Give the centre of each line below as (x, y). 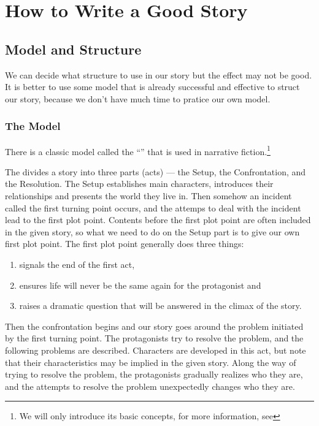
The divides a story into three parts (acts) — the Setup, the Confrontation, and (156, 171)
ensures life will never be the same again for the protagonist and (140, 285)
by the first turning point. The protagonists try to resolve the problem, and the (154, 338)
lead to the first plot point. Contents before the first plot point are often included (158, 220)
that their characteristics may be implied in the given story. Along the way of (151, 362)
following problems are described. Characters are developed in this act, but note (156, 350)
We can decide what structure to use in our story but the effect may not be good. (159, 74)
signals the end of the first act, (77, 264)
